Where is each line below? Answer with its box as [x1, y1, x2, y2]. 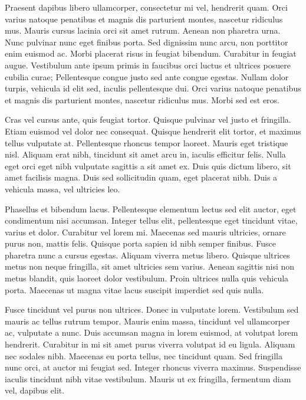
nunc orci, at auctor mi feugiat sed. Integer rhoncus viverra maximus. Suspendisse [5, 361, 301, 373]
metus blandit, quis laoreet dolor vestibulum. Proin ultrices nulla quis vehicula [5, 272, 289, 284]
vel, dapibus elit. [5, 384, 65, 396]
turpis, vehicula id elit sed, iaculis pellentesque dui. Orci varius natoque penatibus [5, 82, 301, 94]
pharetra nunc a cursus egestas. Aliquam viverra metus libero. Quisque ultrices [5, 248, 290, 261]
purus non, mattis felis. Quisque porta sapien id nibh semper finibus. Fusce [5, 237, 276, 250]
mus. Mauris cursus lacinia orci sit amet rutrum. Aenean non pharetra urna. [5, 24, 281, 37]
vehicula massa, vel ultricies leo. [5, 182, 120, 195]
